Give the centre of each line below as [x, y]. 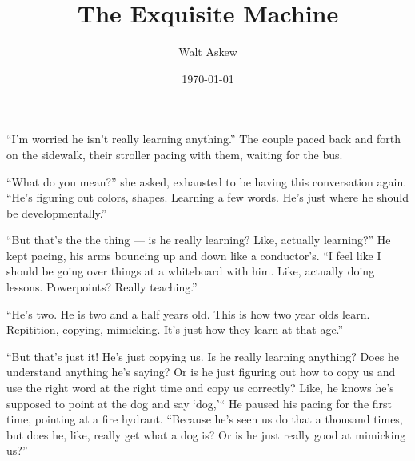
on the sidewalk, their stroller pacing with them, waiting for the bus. [175, 154]
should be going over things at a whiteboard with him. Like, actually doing [191, 271]
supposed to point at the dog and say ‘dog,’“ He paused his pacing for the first [200, 403]
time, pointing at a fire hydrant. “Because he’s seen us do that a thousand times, [205, 419]
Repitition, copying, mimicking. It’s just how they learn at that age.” [175, 329]
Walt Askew [208, 52]
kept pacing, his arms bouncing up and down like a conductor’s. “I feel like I [194, 255]
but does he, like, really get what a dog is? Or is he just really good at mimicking [206, 434]
